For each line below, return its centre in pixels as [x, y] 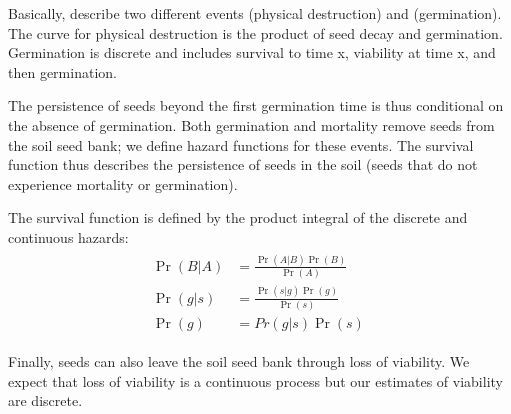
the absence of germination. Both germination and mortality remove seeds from [251, 124]
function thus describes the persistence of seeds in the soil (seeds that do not [243, 164]
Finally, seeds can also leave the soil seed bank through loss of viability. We [239, 360]
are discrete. [45, 400]
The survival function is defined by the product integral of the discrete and [238, 217]
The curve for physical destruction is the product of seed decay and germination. [255, 32]
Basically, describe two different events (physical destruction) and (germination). [255, 13]
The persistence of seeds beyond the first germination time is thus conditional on [256, 105]
